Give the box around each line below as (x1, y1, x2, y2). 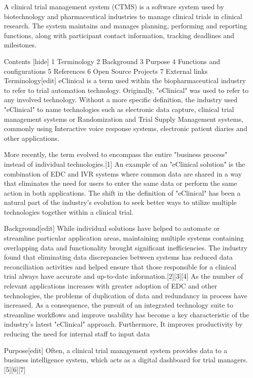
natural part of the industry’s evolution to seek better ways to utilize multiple (4, 197, 237, 207)
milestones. (4, 40, 37, 50)
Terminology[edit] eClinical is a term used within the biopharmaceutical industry (4, 75, 246, 86)
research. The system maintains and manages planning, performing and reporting (4, 21, 247, 31)
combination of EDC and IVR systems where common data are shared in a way (4, 168, 242, 178)
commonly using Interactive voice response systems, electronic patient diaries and (4, 123, 248, 133)
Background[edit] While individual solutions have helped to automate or (4, 223, 220, 233)
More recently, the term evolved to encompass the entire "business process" (4, 149, 228, 159)
